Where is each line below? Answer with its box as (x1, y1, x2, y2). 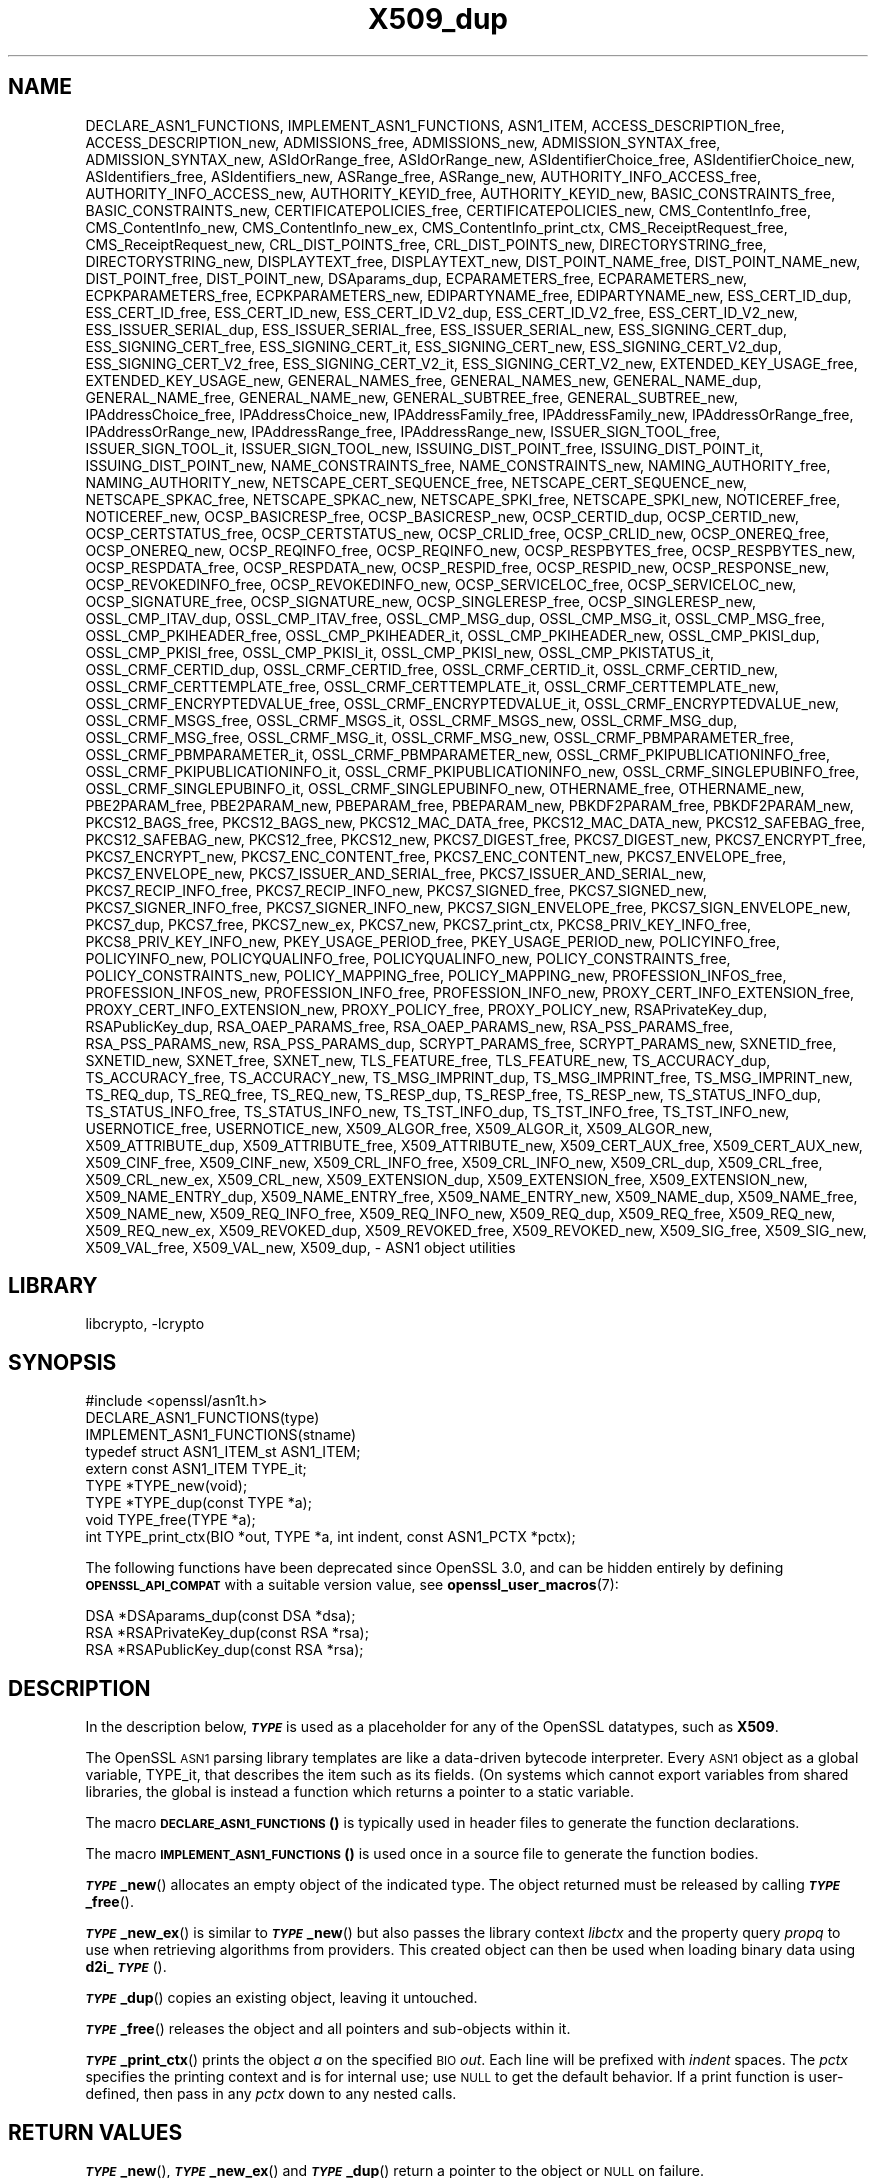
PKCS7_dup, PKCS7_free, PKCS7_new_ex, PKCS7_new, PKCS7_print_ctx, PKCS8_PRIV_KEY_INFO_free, (85, 915, 752, 933)
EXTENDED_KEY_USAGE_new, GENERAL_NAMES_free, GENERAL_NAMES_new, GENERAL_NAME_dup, (85, 371, 762, 389)
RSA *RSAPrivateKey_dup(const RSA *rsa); (85, 1624, 369, 1642)
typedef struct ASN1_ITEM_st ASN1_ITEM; (85, 1443, 361, 1461)
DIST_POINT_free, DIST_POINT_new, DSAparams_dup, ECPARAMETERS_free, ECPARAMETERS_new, (85, 269, 747, 287)
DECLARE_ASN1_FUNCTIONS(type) (85, 1409, 320, 1427)
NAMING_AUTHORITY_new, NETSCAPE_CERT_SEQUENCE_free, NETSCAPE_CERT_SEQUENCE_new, (85, 473, 748, 491)
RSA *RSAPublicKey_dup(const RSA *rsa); (85, 1641, 364, 1659)
